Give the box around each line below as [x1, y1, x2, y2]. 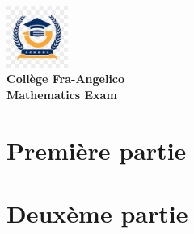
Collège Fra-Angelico [6, 70, 125, 87]
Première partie [6, 133, 187, 166]
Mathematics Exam [6, 86, 117, 102]
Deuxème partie [6, 196, 188, 229]
